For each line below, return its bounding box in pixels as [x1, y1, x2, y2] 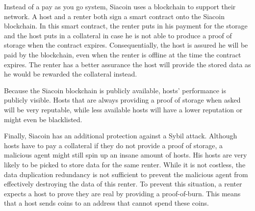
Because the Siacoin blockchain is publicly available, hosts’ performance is [4, 85, 226, 95]
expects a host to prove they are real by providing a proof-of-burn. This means [4, 188, 241, 198]
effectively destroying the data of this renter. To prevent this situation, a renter [4, 179, 242, 189]
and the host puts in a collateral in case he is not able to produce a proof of [4, 30, 232, 40]
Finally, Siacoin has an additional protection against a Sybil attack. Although [4, 131, 237, 141]
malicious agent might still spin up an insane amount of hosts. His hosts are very [4, 150, 247, 160]
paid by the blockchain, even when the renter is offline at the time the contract [4, 49, 241, 59]
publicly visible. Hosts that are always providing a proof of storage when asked [4, 95, 241, 105]
